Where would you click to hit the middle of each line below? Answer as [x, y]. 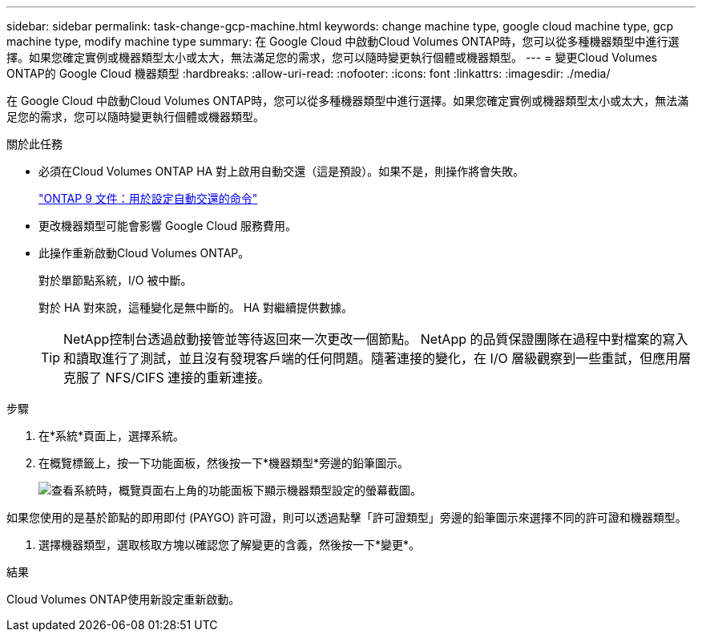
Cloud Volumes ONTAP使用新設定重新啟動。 [123, 599]
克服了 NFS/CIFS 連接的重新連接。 [167, 378]
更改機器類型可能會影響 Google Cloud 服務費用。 [168, 226]
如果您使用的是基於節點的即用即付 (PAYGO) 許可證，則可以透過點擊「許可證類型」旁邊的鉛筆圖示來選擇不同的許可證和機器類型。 [347, 517]
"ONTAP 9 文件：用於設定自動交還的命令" [148, 198]
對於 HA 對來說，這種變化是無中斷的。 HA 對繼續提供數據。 [196, 307]
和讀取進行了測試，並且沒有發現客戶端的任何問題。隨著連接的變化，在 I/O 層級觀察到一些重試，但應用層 [377, 358]
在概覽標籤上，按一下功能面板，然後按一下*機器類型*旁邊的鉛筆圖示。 [224, 463]
